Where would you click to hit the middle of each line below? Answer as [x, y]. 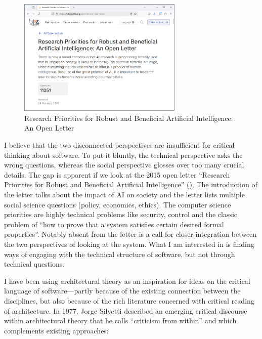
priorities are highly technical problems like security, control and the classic [121, 214]
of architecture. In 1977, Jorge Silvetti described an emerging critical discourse [126, 310]
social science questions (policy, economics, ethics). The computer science [118, 204]
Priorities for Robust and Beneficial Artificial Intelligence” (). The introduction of [131, 184]
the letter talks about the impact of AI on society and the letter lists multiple [124, 195]
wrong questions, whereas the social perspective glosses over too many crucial [124, 165]
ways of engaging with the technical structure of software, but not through [120, 254]
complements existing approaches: [56, 330]
